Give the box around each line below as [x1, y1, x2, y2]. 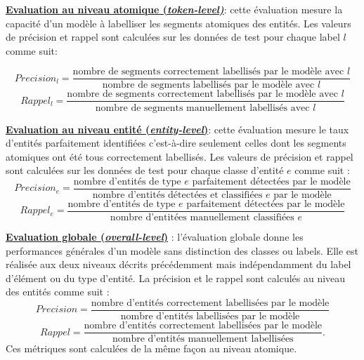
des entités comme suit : [6, 284, 110, 299]
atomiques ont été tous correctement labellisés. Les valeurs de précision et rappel [6, 149, 353, 164]
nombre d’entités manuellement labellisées [112, 334, 294, 345]
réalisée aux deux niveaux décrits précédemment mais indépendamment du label [6, 257, 351, 272]
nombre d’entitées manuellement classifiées [110, 213, 294, 222]
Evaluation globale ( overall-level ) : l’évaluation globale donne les [6, 229, 304, 244]
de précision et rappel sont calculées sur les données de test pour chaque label [6, 29, 340, 44]
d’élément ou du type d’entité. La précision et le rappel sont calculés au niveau [6, 270, 346, 285]
